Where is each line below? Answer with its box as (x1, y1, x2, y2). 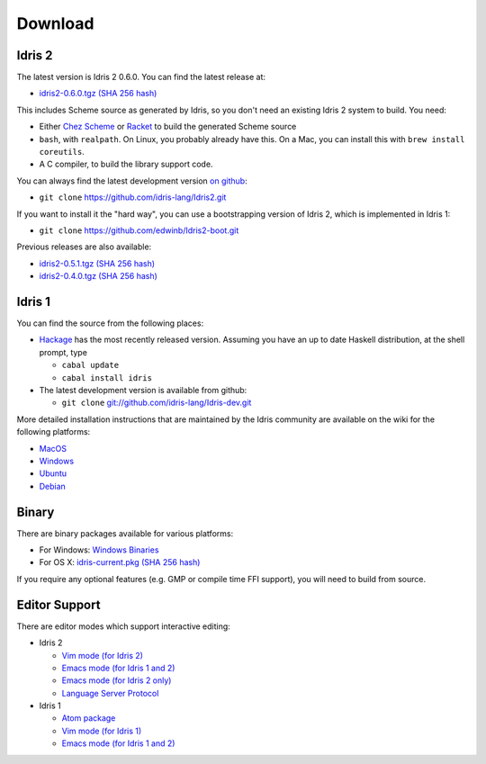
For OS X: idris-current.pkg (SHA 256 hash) (39, 557, 201, 568)
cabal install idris (61, 373, 153, 382)
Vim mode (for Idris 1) (61, 725, 142, 736)
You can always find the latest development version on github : (16, 175, 247, 186)
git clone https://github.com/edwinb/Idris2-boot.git (39, 225, 239, 236)
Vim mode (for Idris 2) (61, 650, 144, 661)
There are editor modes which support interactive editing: (16, 621, 231, 632)
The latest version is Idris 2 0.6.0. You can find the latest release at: (16, 72, 265, 83)
